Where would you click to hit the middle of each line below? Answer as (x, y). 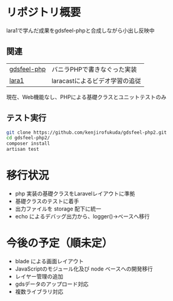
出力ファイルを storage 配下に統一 (58, 209)
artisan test (23, 150)
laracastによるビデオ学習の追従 (96, 81)
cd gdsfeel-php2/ (28, 138)
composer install (28, 144)
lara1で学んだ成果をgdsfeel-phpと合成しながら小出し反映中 (80, 30)
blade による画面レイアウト (49, 261)
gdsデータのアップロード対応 (52, 284)
